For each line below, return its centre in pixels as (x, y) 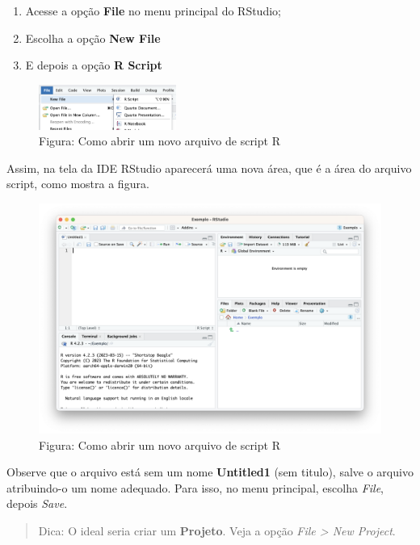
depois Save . (37, 503)
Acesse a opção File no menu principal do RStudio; (153, 10)
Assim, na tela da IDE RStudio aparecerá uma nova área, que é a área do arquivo (209, 168)
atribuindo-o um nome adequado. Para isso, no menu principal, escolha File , (195, 487)
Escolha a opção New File (93, 38)
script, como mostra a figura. (78, 184)
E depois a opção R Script (94, 65)
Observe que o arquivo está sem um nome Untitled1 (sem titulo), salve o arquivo (210, 472)
